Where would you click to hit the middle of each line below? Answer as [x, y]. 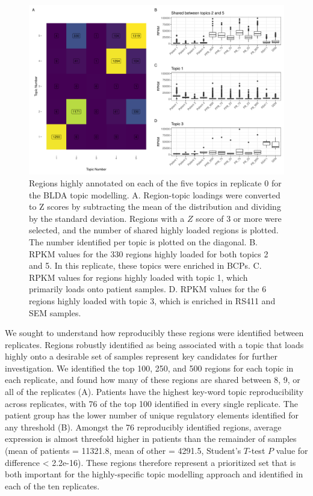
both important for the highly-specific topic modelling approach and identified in [154, 474]
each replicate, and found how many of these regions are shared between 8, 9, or [153, 380]
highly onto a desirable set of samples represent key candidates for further [141, 356]
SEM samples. [55, 312]
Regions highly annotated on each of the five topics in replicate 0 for [155, 182]
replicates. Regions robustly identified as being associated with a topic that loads [154, 344]
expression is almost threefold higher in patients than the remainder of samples [151, 439]
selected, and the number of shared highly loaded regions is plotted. [154, 230]
